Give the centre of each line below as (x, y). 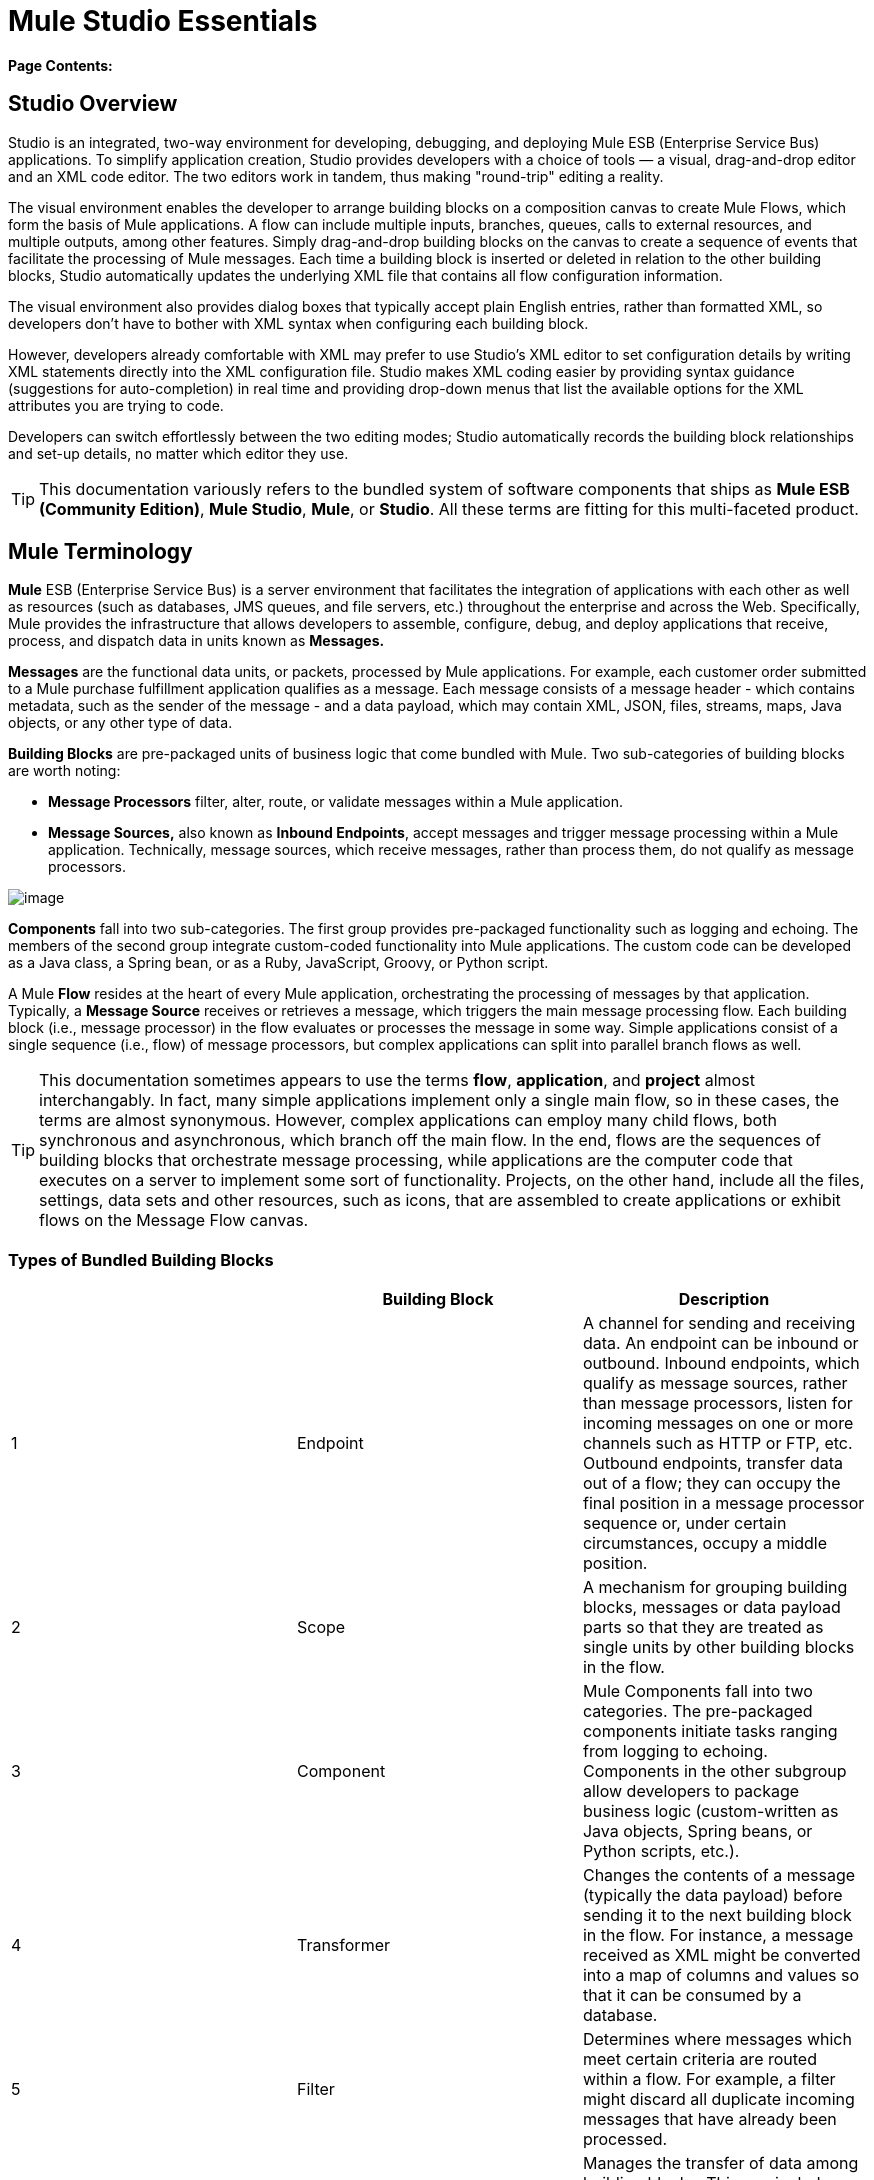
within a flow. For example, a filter (709, 2079)
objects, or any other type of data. (120, 723)
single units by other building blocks (718, 1647)
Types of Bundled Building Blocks (141, 1259)
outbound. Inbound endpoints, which (721, 1363)
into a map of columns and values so (721, 1975)
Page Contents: (60, 65)
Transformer (343, 1945)
